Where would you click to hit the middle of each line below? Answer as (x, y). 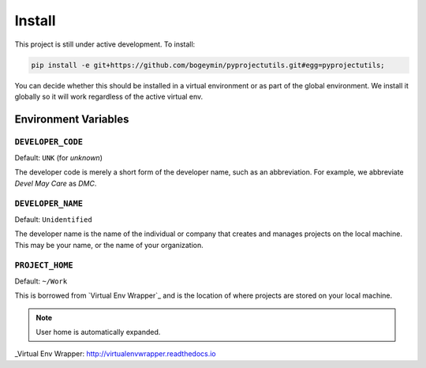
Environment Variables (72, 119)
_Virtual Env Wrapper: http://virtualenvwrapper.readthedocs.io (115, 354)
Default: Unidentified (53, 219)
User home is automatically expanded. (98, 332)
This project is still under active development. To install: (105, 44)
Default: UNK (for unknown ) (58, 158)
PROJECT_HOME (44, 265)
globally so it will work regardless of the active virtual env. (109, 96)
